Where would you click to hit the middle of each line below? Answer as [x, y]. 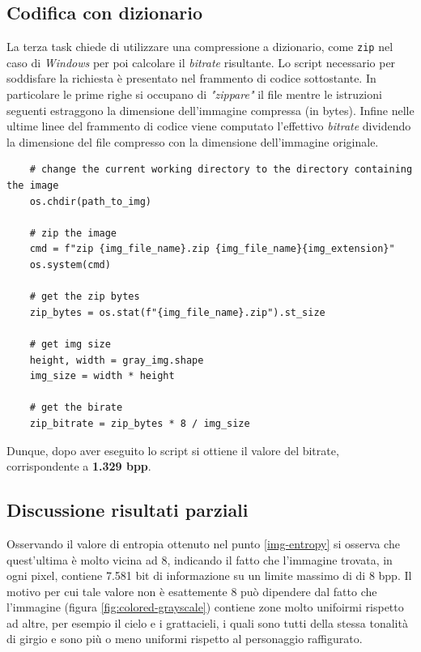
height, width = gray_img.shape [117, 360]
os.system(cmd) [70, 264]
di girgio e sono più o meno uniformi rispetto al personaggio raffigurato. [185, 639]
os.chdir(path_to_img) [90, 201]
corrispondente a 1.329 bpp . [79, 466]
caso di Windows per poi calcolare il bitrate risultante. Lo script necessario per [201, 62]
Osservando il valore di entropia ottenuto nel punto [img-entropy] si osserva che [203, 543]
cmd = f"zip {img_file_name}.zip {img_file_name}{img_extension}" [212, 249]
